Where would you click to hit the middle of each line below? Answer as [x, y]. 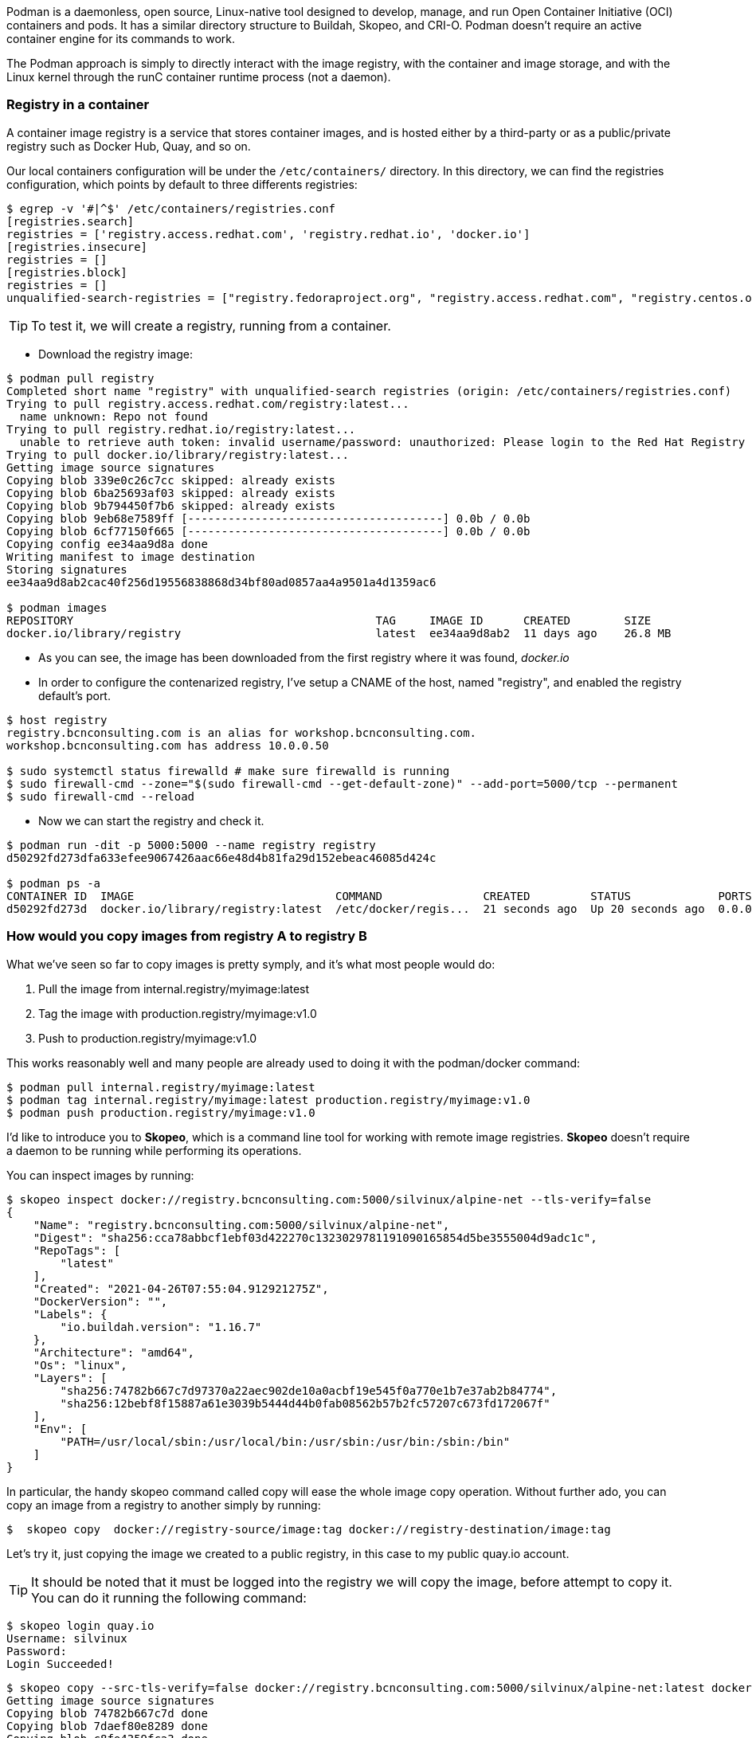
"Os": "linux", [80, 1365]
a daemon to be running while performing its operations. [154, 1150]
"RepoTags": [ [77, 1250]
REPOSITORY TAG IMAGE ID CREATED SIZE [329, 620]
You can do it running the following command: [169, 1597]
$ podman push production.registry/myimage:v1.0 [161, 1112]
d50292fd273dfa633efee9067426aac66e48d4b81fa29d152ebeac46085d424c [221, 857]
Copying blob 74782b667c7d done [107, 1713]
